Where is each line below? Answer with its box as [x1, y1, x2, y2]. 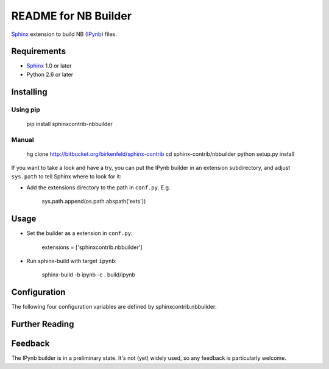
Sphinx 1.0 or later [26, 62, 72, 69]
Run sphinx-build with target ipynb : [26, 258, 117, 265]
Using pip [11, 105, 41, 114]
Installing [11, 86, 48, 97]
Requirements [11, 46, 66, 57]
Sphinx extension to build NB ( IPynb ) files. [11, 30, 117, 38]
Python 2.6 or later [26, 71, 74, 78]
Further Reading [11, 319, 74, 329]
